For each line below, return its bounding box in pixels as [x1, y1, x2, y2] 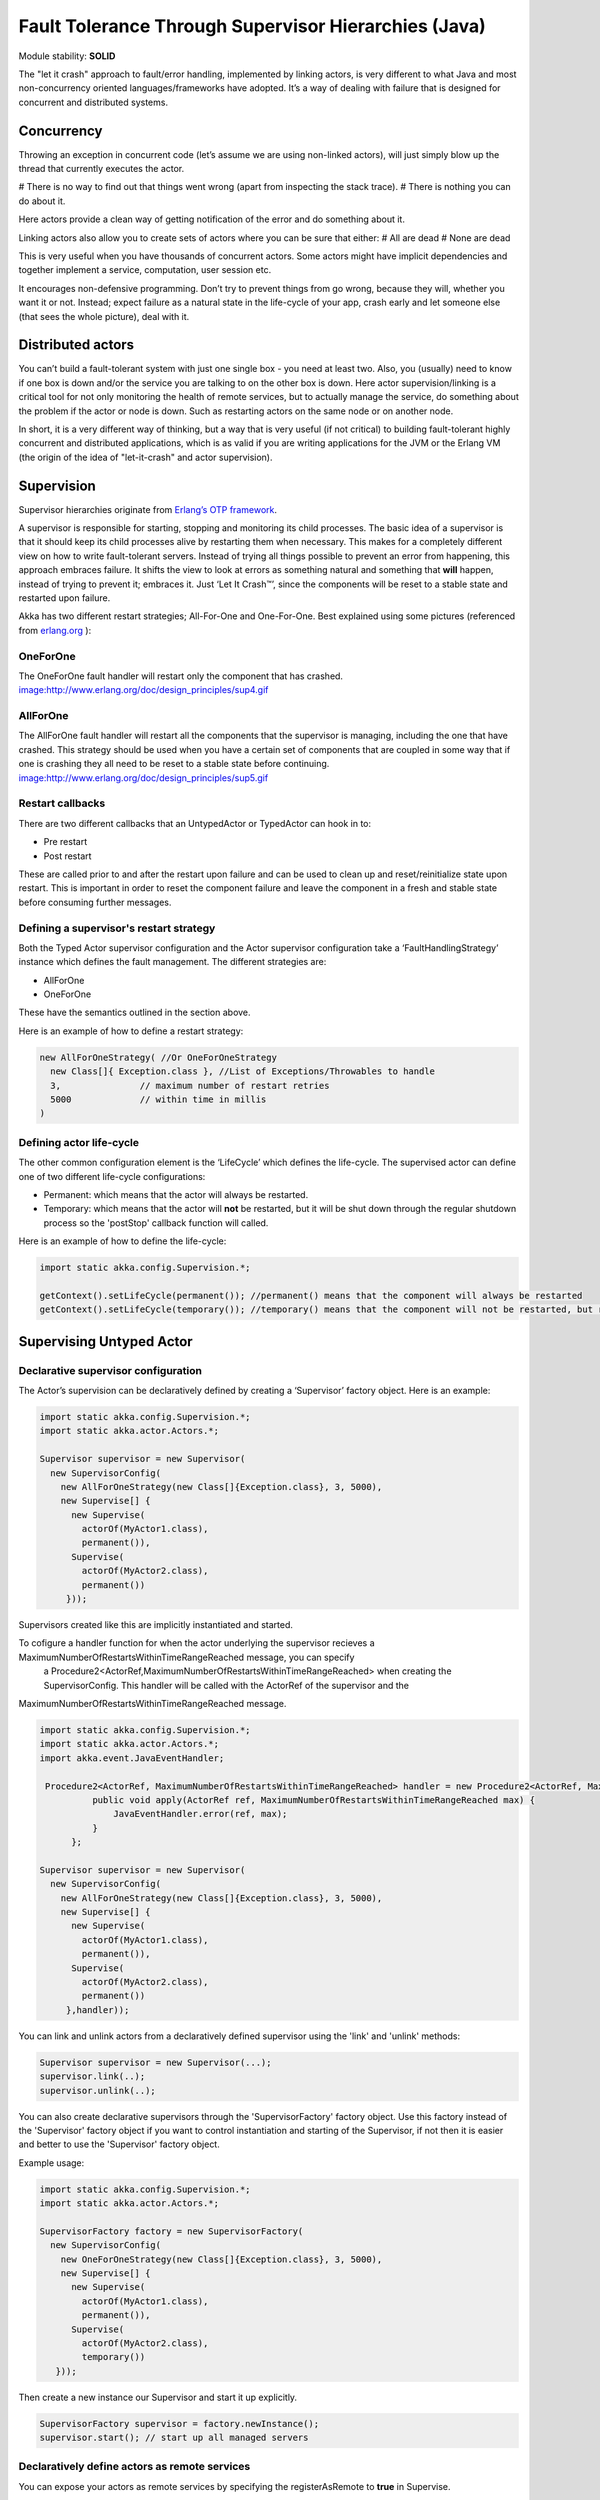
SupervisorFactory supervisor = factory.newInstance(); [39, 2418, 320, 2429]
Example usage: [18, 2156, 85, 2169]
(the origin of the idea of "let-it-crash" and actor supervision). [18, 451, 273, 463]
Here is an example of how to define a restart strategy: [18, 1025, 244, 1037]
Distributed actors [18, 336, 135, 354]
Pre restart [43, 836, 88, 848]
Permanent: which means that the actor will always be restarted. [43, 1188, 309, 1200]
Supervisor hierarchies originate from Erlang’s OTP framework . [18, 503, 277, 515]
